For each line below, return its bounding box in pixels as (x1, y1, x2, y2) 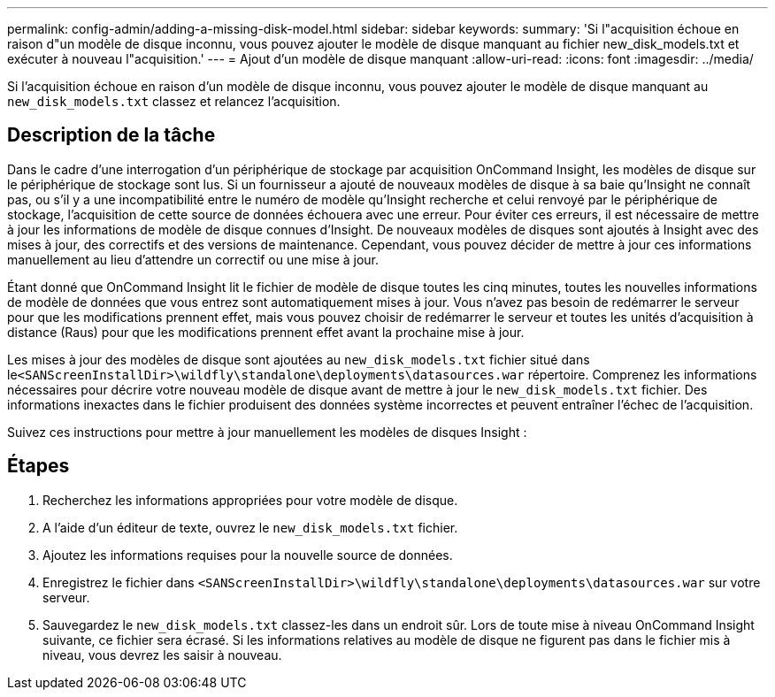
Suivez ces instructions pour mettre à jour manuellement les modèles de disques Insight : (7, 424, 527, 440)
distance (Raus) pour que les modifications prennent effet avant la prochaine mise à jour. (7, 324, 525, 340)
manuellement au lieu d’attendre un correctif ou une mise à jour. (7, 251, 380, 267)
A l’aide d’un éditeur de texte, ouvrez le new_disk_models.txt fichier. (42, 519, 458, 535)
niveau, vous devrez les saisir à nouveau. (42, 647, 282, 663)
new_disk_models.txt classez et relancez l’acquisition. (7, 94, 341, 109)
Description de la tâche (7, 124, 216, 147)
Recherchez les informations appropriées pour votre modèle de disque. (42, 492, 458, 508)
